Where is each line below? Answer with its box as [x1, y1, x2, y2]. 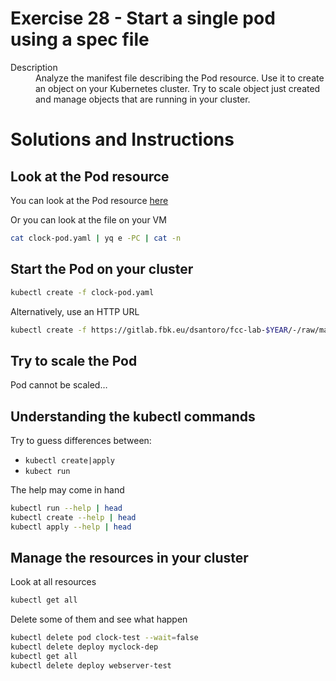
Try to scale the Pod [10, 352, 138, 369]
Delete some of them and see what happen [10, 613, 188, 626]
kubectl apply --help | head [10, 522, 132, 532]
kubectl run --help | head [10, 503, 123, 513]
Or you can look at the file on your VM [10, 213, 167, 226]
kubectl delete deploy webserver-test [10, 660, 172, 671]
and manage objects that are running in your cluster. [35, 93, 251, 105]
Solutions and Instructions [10, 128, 235, 151]
